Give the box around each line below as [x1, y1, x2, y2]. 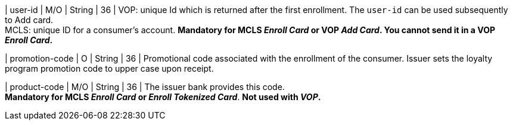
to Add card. [5, 15, 54, 25]
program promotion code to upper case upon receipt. [5, 63, 214, 73]
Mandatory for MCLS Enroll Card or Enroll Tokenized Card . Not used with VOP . [5, 92, 321, 102]
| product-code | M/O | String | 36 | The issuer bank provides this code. [5, 82, 285, 92]
